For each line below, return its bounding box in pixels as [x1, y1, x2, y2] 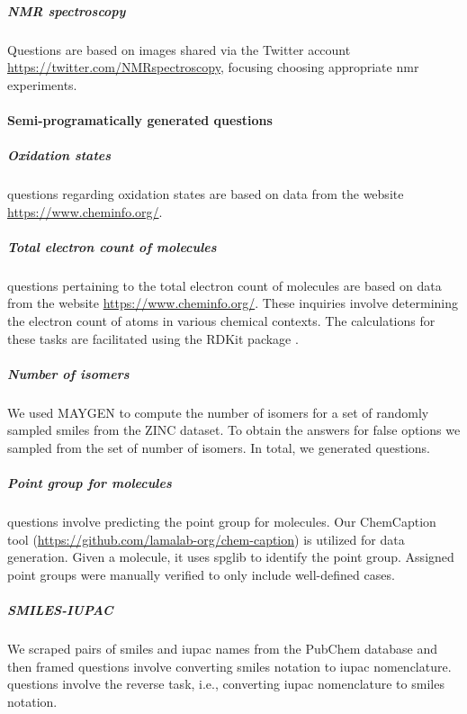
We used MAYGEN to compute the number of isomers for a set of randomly [7, 402, 429, 421]
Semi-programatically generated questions [7, 110, 273, 129]
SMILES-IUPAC [7, 601, 113, 619]
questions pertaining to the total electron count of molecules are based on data [7, 276, 442, 294]
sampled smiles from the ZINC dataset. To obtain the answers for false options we [7, 420, 461, 439]
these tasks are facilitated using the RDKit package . [7, 329, 299, 348]
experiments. [7, 75, 77, 94]
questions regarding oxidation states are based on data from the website [7, 185, 404, 203]
